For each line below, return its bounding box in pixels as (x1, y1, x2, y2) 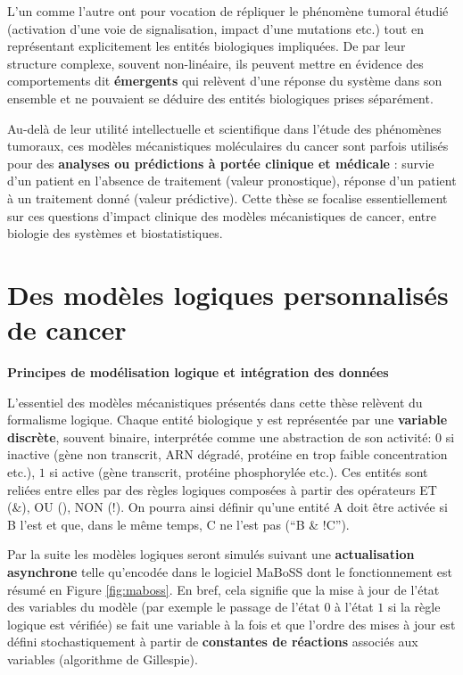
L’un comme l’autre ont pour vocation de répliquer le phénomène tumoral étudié (7, 2, 449, 20)
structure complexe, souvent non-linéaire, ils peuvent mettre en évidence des (7, 54, 424, 72)
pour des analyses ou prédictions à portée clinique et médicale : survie (7, 153, 434, 172)
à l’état (335, 597, 374, 616)
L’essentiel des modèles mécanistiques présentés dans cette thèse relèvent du (7, 392, 423, 411)
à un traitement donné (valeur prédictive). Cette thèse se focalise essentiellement (7, 188, 448, 207)
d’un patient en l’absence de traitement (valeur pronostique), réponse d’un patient (7, 171, 457, 190)
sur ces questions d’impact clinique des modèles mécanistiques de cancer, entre (7, 206, 436, 225)
